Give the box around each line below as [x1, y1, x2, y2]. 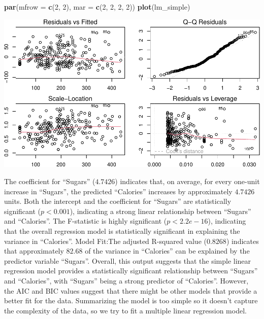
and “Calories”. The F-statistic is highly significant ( [4, 216, 167, 226]
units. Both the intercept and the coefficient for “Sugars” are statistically [4, 196, 232, 206]
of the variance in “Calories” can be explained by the [85, 245, 250, 256]
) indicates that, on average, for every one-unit [115, 176, 260, 187]
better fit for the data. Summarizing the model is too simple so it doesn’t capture [4, 295, 258, 306]
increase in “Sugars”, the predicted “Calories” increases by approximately [4, 186, 233, 196]
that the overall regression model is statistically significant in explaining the [4, 226, 240, 236]
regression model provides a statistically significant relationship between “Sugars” [4, 265, 258, 276]
